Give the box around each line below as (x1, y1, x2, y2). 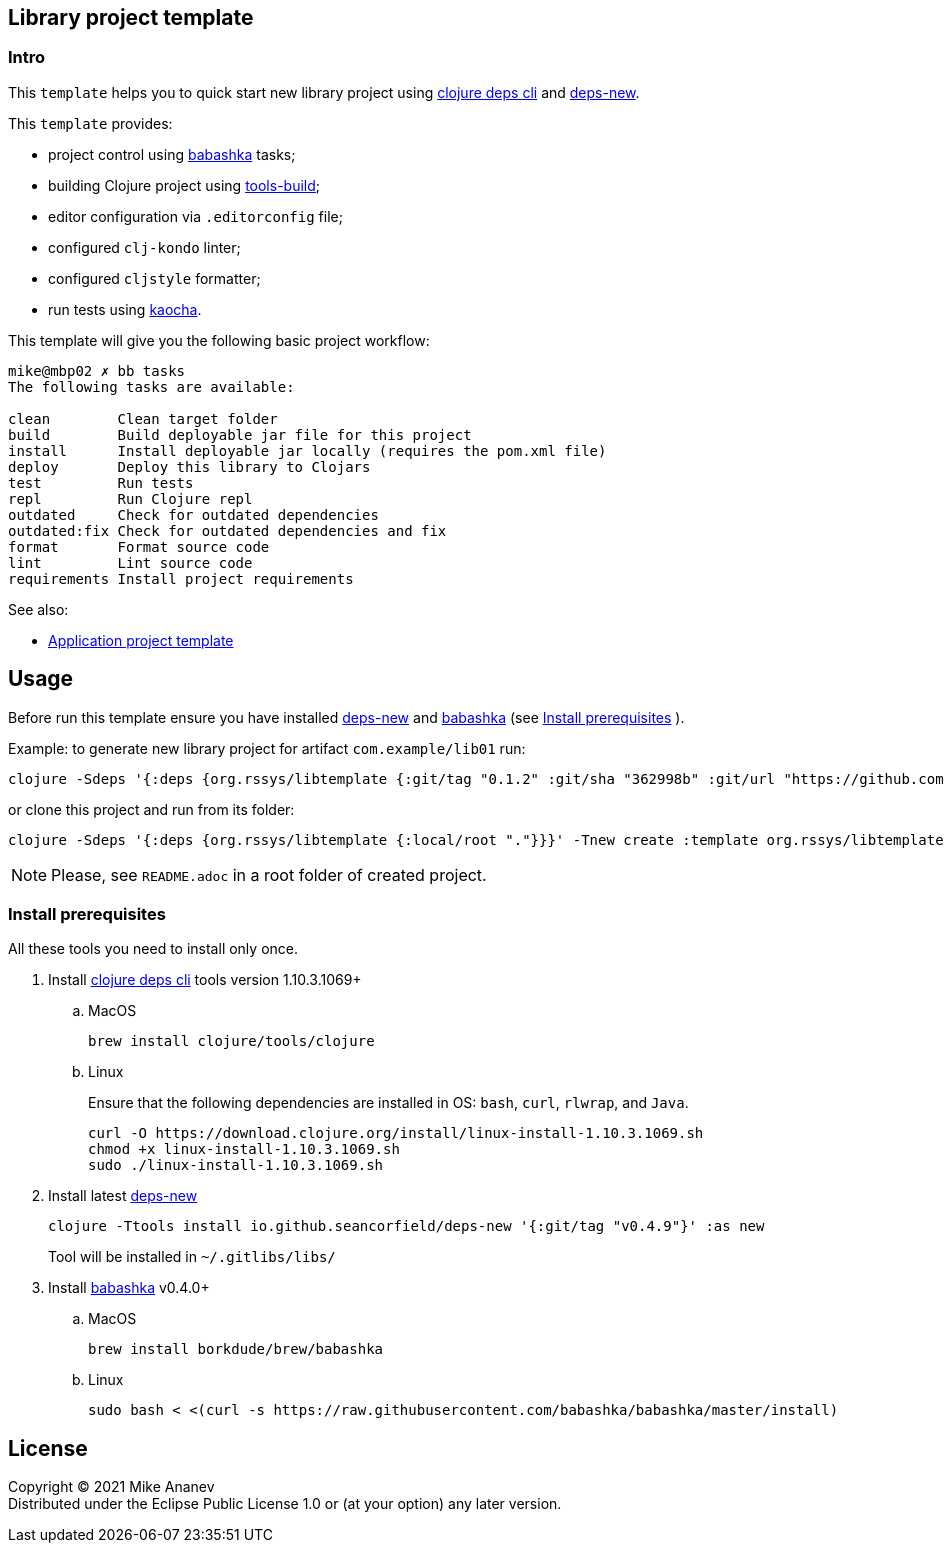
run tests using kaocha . (48, 300, 202, 318)
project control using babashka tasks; (48, 145, 296, 163)
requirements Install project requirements (8, 570, 354, 587)
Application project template (48, 631, 234, 649)
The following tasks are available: (8, 378, 295, 395)
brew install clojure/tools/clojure (88, 1033, 375, 1050)
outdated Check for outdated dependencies (8, 506, 379, 523)
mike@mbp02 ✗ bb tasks (8, 362, 186, 379)
